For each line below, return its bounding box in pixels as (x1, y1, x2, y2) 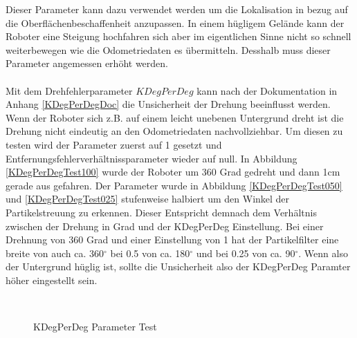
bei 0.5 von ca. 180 (110, 245, 190, 260)
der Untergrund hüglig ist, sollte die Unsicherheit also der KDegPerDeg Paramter (6, 259, 351, 274)
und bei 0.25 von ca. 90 (196, 245, 295, 260)
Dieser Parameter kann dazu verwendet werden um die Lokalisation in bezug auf (6, 2, 348, 16)
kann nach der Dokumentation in (196, 83, 338, 97)
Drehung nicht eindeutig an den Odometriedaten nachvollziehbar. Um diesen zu (6, 124, 343, 138)
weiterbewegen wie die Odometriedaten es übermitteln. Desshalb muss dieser (6, 42, 331, 57)
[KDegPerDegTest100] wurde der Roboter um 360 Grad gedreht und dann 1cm (6, 165, 340, 179)
